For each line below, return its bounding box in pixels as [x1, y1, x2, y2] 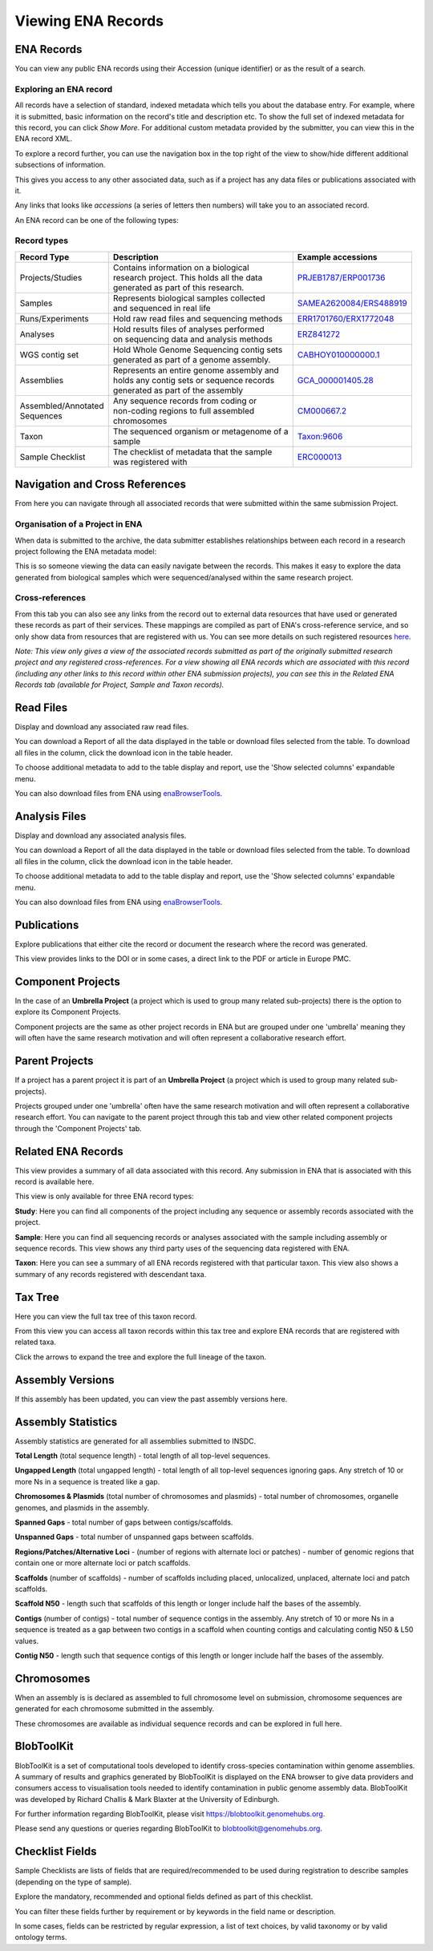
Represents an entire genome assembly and [112, 365, 280, 376]
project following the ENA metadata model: [14, 546, 156, 556]
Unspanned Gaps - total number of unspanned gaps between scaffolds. [14, 1532, 254, 1542]
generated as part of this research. [112, 281, 245, 293]
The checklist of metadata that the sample [112, 446, 273, 457]
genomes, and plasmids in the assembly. [14, 1503, 150, 1513]
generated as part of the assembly [112, 385, 244, 396]
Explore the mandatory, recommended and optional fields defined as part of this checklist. [14, 1892, 314, 1901]
